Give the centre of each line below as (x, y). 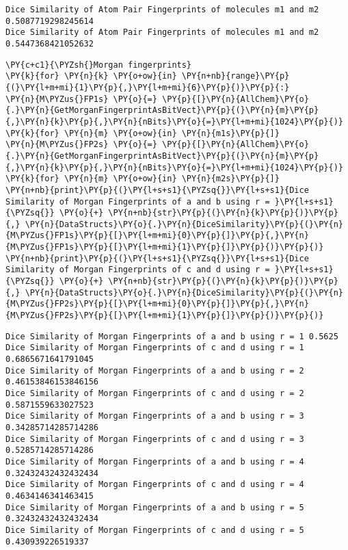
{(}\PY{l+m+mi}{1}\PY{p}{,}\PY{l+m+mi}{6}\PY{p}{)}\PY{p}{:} (148, 87)
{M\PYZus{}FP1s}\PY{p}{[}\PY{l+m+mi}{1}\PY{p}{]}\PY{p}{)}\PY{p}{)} (165, 247)
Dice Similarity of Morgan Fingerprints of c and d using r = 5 (155, 530)
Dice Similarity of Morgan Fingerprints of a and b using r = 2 (155, 370)
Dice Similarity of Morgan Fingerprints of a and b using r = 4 (155, 461)
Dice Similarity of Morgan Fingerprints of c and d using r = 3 (155, 439)
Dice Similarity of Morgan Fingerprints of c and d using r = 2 (155, 393)
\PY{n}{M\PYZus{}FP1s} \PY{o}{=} (81, 99)
